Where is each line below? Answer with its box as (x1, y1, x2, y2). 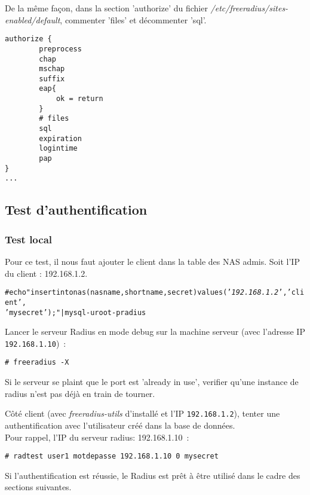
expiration (39, 134, 82, 143)
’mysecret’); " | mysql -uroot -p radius (5, 308, 146, 317)
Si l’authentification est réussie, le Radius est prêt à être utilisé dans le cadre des (5, 469, 300, 481)
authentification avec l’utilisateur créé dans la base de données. (5, 418, 235, 431)
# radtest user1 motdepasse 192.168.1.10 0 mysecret (5, 452, 219, 461)
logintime (39, 144, 78, 153)
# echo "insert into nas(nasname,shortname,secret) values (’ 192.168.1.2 (5, 288, 279, 297)
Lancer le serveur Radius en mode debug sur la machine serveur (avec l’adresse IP (5, 325, 305, 338)
